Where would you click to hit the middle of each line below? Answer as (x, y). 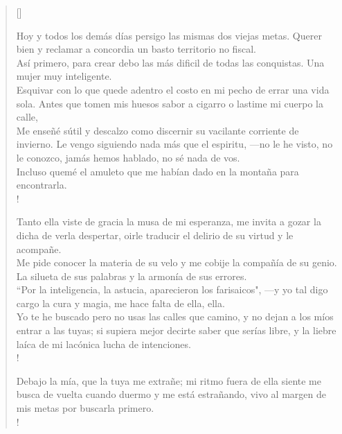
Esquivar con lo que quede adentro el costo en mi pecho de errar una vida (173, 89)
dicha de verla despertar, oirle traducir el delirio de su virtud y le (155, 235)
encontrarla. (42, 185)
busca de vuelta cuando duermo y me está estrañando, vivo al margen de (171, 394)
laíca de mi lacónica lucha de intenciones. (103, 344)
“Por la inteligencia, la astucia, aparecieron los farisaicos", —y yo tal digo (172, 289)
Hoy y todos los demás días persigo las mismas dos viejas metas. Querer (169, 35)
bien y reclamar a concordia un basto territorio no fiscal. (136, 49)
